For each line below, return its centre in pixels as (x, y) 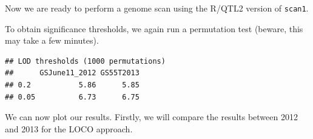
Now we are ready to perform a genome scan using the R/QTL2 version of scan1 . (157, 8)
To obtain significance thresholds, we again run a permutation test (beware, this (154, 28)
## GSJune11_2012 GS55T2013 (72, 73)
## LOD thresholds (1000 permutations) (85, 61)
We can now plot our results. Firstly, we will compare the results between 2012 (151, 117)
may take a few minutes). (52, 40)
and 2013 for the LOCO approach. (69, 128)
